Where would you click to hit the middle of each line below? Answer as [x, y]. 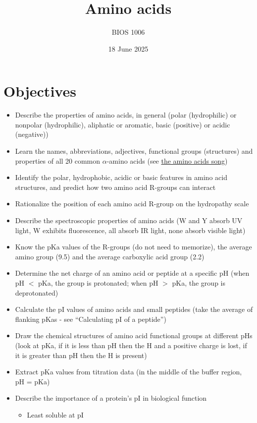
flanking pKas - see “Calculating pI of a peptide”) [91, 319]
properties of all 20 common [58, 160]
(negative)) [32, 134]
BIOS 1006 [128, 32]
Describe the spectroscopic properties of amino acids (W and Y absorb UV [129, 220]
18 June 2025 [128, 48]
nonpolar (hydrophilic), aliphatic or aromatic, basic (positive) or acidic [123, 124]
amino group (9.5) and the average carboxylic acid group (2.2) [110, 256]
